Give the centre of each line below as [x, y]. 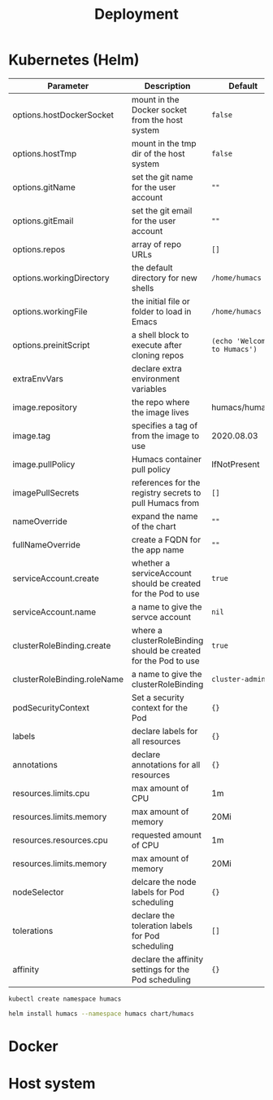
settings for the [160, 969]
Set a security [158, 697]
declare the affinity [167, 959]
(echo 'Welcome [240, 341]
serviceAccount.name [54, 612]
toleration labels [162, 926]
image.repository [45, 407]
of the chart [154, 526]
